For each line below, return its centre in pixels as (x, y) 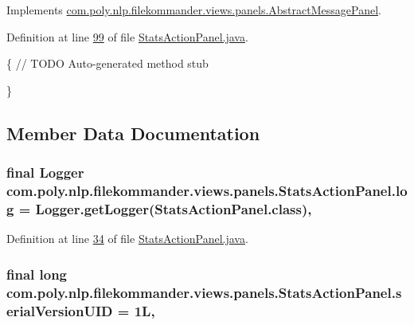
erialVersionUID (60, 310)
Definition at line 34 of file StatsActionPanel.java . (127, 239)
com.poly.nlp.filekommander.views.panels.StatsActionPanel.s (204, 292)
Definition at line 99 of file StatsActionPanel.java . (127, 36)
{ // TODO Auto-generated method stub (107, 63)
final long (37, 274)
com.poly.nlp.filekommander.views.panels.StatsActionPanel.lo (207, 190)
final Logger (45, 172)
